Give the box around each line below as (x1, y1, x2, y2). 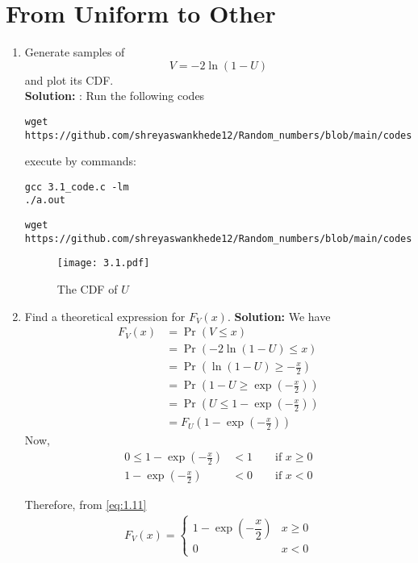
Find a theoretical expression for (24, 307, 186, 324)
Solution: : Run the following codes (24, 87, 205, 104)
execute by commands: (24, 152, 136, 169)
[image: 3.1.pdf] (56, 257, 150, 269)
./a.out (24, 194, 65, 206)
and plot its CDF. (24, 71, 114, 88)
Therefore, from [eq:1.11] (24, 496, 147, 513)
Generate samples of (24, 44, 125, 60)
